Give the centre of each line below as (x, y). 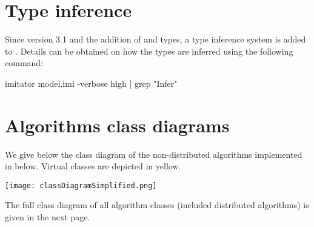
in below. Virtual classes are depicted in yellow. (93, 166)
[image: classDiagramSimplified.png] (81, 185)
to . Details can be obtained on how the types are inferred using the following (149, 51)
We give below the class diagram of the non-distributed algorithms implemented (154, 154)
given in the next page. (48, 217)
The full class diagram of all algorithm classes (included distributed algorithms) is (157, 205)
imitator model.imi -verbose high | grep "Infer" (91, 83)
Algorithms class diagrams (117, 125)
